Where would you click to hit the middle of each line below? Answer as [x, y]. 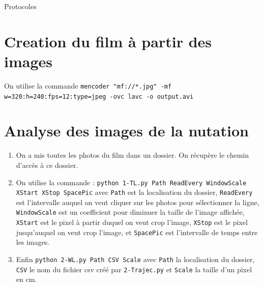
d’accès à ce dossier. [47, 165]
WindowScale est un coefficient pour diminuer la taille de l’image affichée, [130, 212]
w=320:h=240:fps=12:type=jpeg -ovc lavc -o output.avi [99, 96]
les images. [33, 242]
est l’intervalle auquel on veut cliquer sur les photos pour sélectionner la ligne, [138, 202]
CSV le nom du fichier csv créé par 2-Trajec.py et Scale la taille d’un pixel [134, 269]
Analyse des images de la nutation [126, 131]
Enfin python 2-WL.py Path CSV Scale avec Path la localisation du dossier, [135, 259]
